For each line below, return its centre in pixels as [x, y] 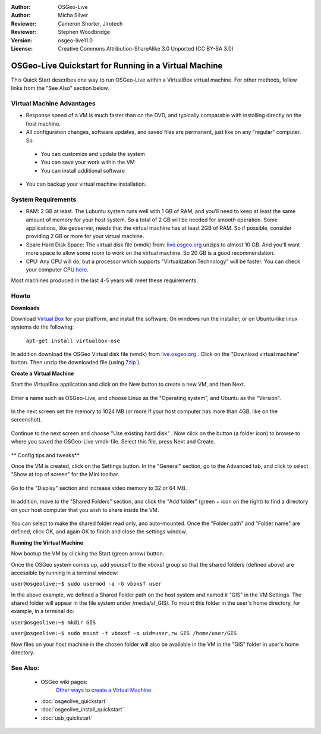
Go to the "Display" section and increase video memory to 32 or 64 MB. [99, 488]
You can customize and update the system [93, 154]
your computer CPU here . [57, 270]
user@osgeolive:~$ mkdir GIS [53, 622]
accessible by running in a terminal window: [65, 573]
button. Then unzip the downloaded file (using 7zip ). [76, 363]
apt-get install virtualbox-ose [73, 341]
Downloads [25, 308]
